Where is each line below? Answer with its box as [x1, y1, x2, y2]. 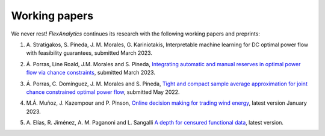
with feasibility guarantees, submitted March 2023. [26, 49, 153, 57]
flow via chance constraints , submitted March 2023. [26, 69, 156, 76]
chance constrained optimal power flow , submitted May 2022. [26, 88, 180, 96]
